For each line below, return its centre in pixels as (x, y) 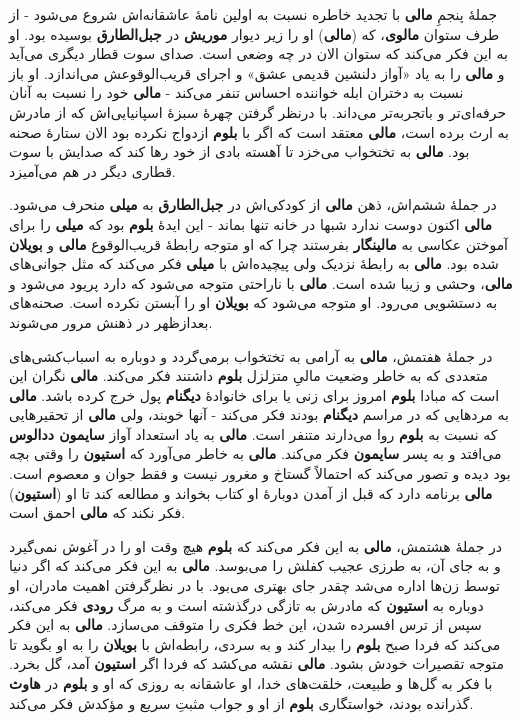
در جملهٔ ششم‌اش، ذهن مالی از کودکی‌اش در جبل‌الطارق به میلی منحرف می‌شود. (253, 204)
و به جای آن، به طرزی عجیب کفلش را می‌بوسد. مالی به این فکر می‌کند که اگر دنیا (255, 565)
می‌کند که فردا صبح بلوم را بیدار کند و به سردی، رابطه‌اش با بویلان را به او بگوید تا (255, 643)
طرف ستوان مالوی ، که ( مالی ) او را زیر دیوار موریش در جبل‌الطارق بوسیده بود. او (254, 33)
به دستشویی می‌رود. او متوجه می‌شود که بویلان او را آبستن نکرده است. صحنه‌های (253, 302)
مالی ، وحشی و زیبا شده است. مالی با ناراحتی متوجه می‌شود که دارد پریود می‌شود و (261, 282)
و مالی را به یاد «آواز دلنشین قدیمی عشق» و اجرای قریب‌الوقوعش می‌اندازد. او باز (257, 72)
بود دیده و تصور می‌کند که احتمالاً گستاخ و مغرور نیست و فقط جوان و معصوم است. (260, 473)
